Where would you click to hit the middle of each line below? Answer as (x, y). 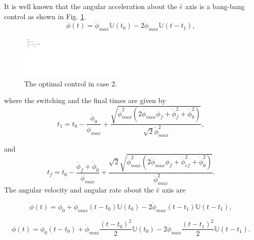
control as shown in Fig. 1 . (45, 16)
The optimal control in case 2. (71, 83)
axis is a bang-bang (215, 6)
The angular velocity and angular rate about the (79, 190)
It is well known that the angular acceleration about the (91, 6)
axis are (174, 190)
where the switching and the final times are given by (85, 100)
